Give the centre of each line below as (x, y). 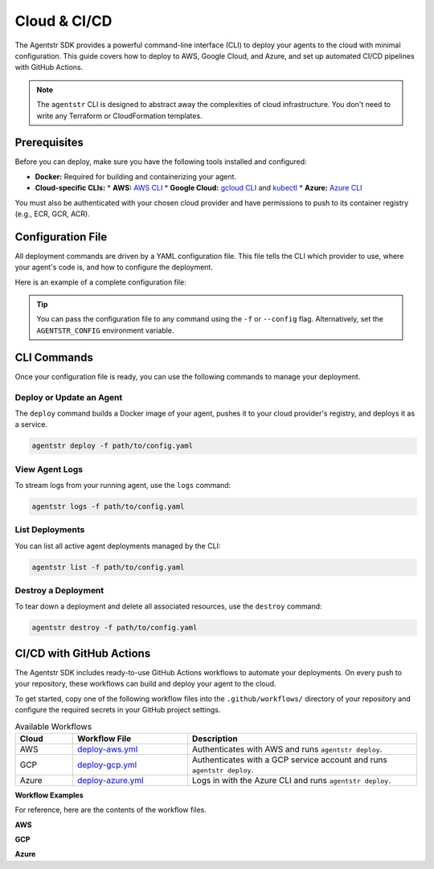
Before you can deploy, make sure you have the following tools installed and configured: (161, 162)
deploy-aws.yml (107, 749)
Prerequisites (49, 143)
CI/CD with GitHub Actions (83, 653)
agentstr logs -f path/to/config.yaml (108, 506)
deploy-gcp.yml (107, 764)
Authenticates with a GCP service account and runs (289, 760)
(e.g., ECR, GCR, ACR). (52, 214)
